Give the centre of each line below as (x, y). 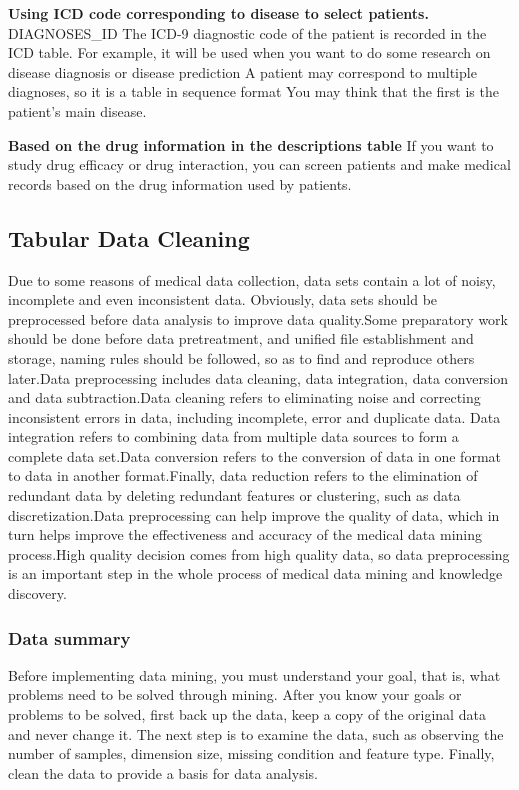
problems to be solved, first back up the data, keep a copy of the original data (247, 714)
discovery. (37, 593)
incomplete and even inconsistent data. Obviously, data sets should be (223, 299)
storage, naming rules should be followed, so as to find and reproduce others (241, 357)
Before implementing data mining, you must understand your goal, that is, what (254, 674)
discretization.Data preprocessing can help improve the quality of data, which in (254, 514)
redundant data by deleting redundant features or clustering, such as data (234, 495)
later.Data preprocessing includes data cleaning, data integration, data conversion (258, 377)
